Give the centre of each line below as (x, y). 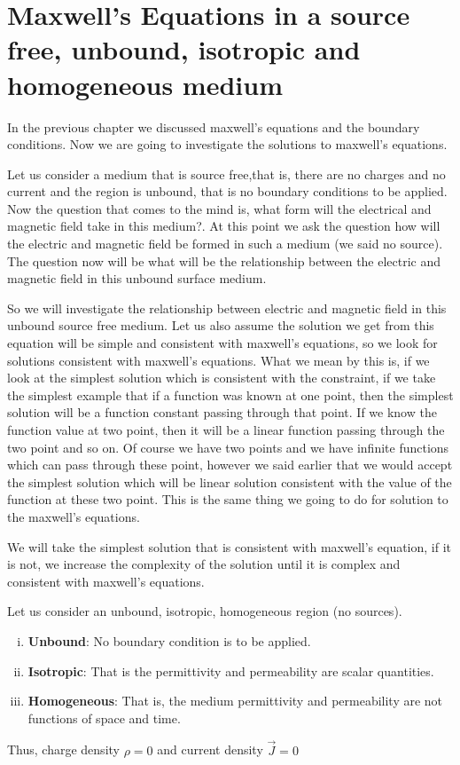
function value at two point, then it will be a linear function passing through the (226, 430)
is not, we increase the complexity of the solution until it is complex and (204, 564)
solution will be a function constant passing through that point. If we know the (222, 412)
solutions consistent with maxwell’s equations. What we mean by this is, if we (218, 360)
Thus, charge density (63, 749)
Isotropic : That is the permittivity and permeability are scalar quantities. (231, 670)
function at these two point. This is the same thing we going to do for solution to (228, 499)
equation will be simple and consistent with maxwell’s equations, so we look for (222, 343)
